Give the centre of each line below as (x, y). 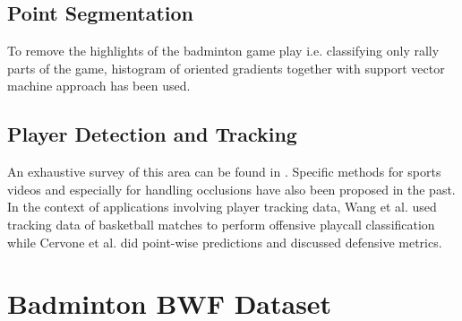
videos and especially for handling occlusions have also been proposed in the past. (231, 189)
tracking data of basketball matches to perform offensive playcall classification (221, 224)
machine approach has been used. (99, 86)
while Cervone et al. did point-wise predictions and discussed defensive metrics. (225, 242)
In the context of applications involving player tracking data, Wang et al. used (222, 207)
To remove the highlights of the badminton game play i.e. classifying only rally (223, 51)
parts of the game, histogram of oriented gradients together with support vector (226, 68)
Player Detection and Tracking (152, 134)
